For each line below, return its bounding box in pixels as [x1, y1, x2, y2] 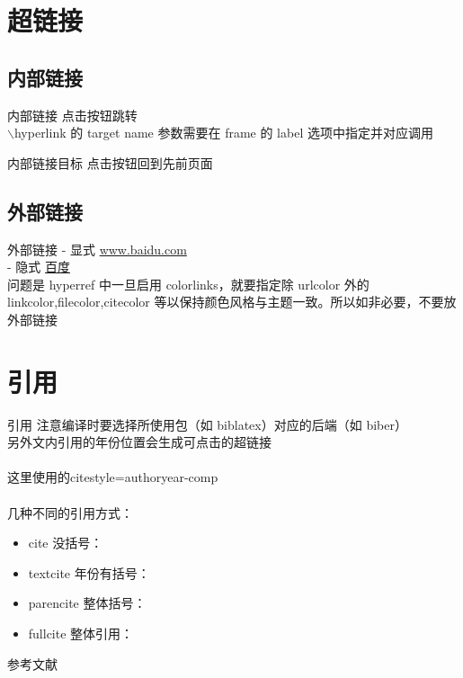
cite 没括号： [28, 533, 103, 552]
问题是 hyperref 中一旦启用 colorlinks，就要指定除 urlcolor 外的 [7, 274, 370, 293]
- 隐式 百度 [7, 257, 70, 276]
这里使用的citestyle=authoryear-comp [7, 468, 218, 486]
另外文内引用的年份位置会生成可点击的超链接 [7, 433, 272, 451]
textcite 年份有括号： [28, 563, 150, 582]
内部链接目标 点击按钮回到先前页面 [7, 153, 213, 172]
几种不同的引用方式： [7, 503, 133, 522]
